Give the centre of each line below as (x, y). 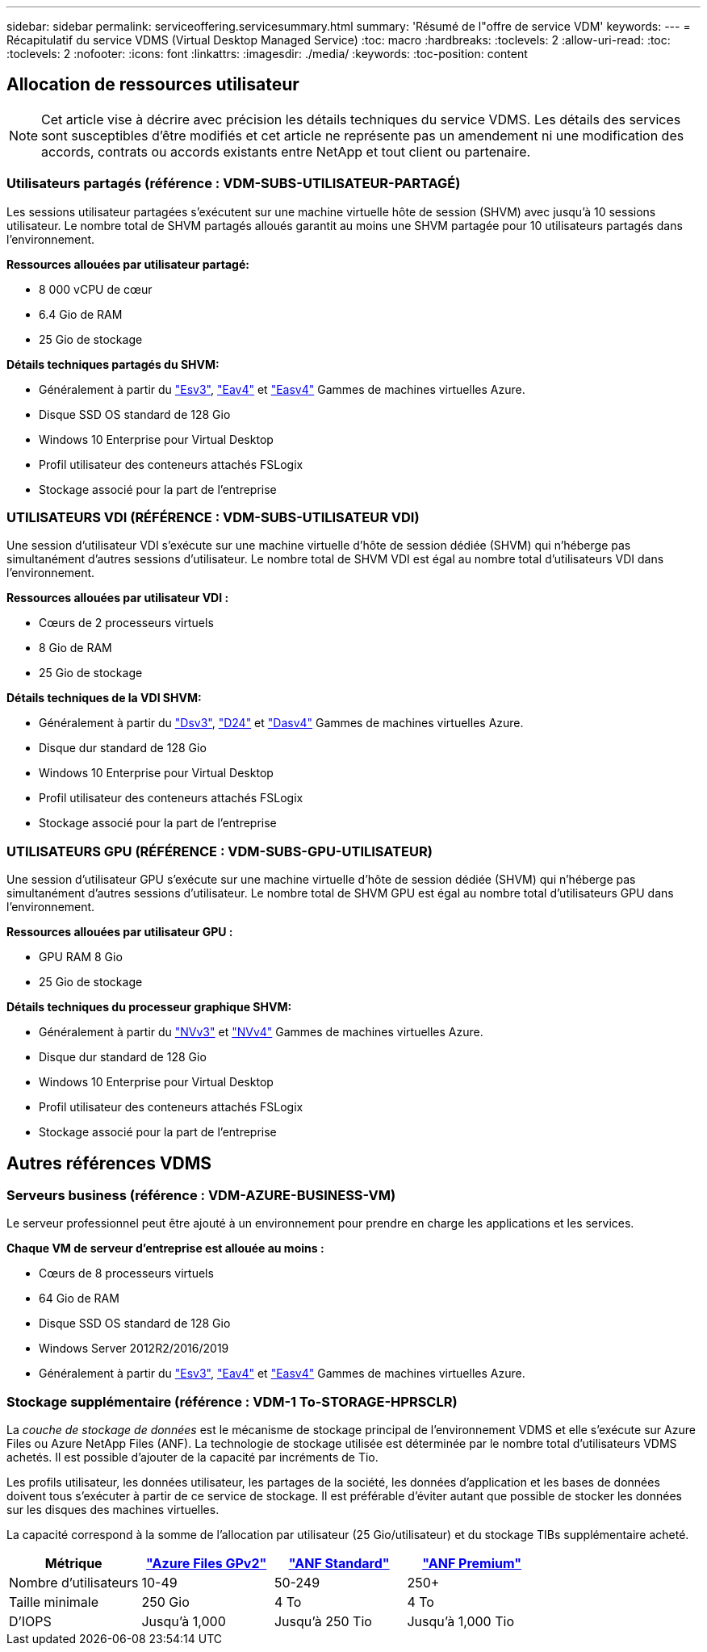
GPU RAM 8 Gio (81, 957)
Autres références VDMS (109, 1163)
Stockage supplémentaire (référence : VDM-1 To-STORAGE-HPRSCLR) (232, 1401)
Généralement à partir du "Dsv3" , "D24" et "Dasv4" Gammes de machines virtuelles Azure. (281, 723)
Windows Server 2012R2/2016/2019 (134, 1349)
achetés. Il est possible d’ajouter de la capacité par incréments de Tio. (192, 1458)
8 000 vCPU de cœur (96, 289)
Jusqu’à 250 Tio (323, 1622)
